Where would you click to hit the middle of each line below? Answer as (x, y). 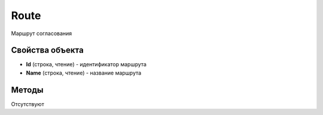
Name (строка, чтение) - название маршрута (84, 73)
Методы (27, 90)
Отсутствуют (28, 104)
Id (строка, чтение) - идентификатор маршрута (86, 64)
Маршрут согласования (42, 33)
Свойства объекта (47, 50)
